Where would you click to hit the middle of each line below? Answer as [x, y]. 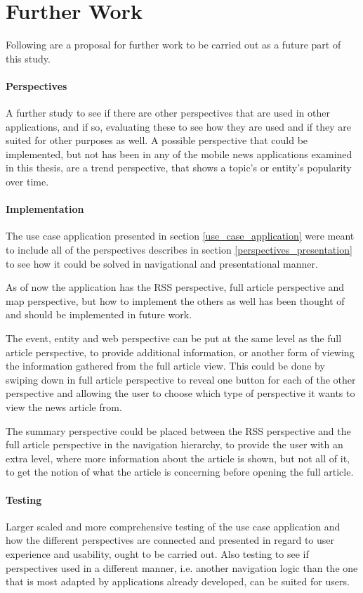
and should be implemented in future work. [99, 314]
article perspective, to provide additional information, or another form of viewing [180, 352]
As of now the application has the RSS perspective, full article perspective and [175, 287]
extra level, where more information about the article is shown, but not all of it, [178, 458]
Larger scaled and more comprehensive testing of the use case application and [173, 526]
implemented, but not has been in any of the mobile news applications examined [179, 154]
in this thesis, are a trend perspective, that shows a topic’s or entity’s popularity [179, 168]
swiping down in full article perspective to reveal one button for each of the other [181, 379]
